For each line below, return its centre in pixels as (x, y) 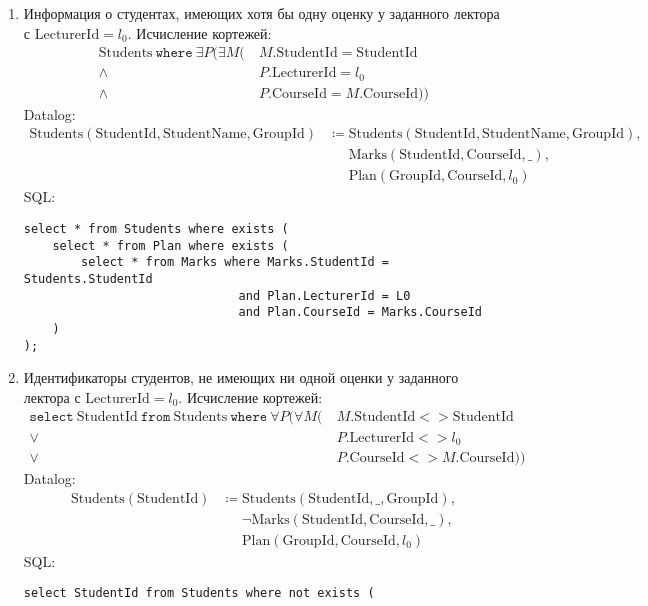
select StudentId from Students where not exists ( (199, 593)
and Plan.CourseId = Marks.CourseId (360, 312)
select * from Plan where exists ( (170, 245)
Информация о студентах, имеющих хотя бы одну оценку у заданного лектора (261, 13)
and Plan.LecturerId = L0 (324, 295)
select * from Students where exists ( (156, 229)
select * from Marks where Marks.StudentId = (235, 262)
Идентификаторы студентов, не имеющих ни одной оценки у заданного (241, 377)
